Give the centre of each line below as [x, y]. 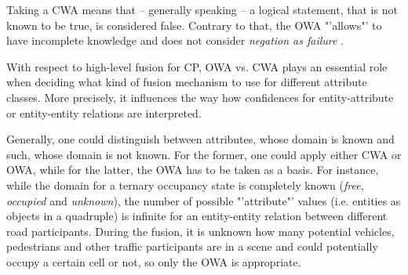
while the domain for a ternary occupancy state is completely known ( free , [185, 185]
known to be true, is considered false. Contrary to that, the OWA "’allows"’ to [194, 25]
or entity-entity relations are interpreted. [104, 112]
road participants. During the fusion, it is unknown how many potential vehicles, [200, 231]
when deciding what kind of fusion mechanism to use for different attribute [187, 82]
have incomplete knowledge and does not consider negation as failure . [175, 40]
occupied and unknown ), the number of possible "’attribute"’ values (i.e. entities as [204, 200]
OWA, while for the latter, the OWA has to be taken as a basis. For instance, [193, 170]
